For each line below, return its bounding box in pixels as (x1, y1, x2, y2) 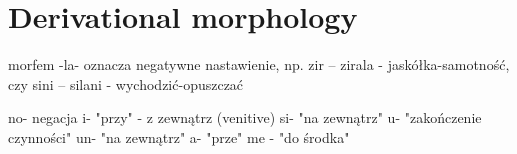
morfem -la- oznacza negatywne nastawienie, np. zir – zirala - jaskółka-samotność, (8, 54, 510, 75)
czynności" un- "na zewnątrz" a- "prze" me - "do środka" (8, 126, 350, 147)
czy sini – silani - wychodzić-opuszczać (8, 73, 244, 94)
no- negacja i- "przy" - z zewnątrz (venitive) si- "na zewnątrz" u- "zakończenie (8, 107, 482, 128)
